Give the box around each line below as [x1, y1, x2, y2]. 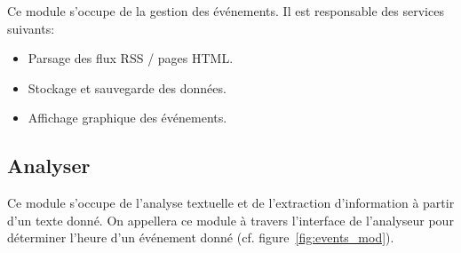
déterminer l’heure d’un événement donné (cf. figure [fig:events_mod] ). [7, 228, 394, 247]
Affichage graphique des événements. [28, 108, 227, 127]
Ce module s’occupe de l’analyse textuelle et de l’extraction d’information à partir [7, 194, 455, 212]
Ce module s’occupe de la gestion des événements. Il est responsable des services [7, 2, 444, 20]
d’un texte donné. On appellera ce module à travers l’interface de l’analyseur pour [7, 210, 454, 229]
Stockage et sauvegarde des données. [28, 78, 227, 97]
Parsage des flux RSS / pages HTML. [28, 49, 234, 67]
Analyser [7, 152, 91, 179]
